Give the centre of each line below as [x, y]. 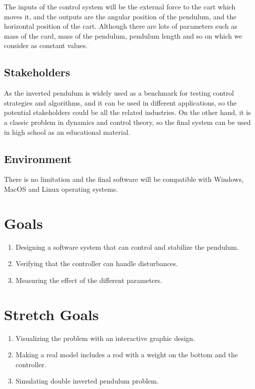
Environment [38, 158]
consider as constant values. [46, 45]
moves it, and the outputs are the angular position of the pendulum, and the [120, 16]
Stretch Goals [51, 314]
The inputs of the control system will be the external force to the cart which [120, 6]
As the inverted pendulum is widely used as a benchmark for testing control [119, 93]
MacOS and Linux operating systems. [61, 189]
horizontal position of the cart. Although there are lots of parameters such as [121, 26]
